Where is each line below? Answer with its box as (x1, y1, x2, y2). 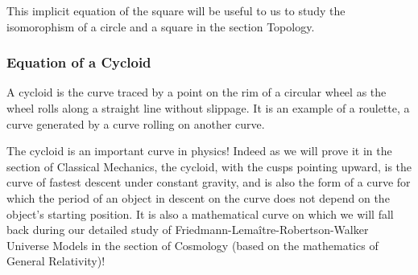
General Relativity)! (6, 252, 106, 269)
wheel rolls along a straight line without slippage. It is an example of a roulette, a (6, 100, 410, 116)
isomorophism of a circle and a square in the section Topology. (6, 18, 315, 35)
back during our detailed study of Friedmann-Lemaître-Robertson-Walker (6, 221, 369, 238)
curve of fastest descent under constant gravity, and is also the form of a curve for (6, 174, 411, 191)
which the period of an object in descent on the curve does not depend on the (6, 189, 390, 206)
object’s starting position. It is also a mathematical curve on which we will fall (6, 205, 394, 222)
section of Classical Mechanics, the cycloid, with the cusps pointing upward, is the (6, 158, 412, 174)
